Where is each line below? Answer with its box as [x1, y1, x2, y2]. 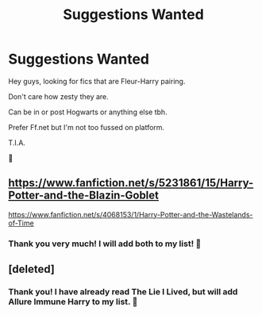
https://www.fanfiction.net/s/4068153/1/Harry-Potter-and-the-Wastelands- [8, 209, 253, 219]
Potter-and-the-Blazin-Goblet [8, 189, 160, 202]
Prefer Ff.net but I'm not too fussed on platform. [8, 122, 165, 132]
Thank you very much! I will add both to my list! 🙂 [8, 238, 202, 249]
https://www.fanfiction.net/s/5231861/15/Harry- [8, 176, 254, 190]
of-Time [8, 218, 34, 228]
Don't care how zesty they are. [8, 91, 109, 101]
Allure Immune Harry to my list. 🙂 [8, 296, 138, 307]
